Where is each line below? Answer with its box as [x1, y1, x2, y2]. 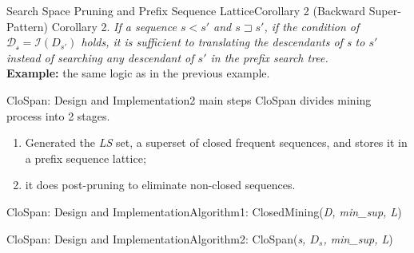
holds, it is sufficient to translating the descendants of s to [81, 34, 365, 50]
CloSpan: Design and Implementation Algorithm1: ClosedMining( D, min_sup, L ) [6, 203, 402, 219]
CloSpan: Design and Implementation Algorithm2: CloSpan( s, [6, 230, 306, 247]
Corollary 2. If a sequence [51, 18, 177, 34]
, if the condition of [264, 18, 360, 34]
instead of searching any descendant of [6, 49, 194, 65]
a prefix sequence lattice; [25, 149, 146, 166]
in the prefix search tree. [210, 49, 328, 65]
